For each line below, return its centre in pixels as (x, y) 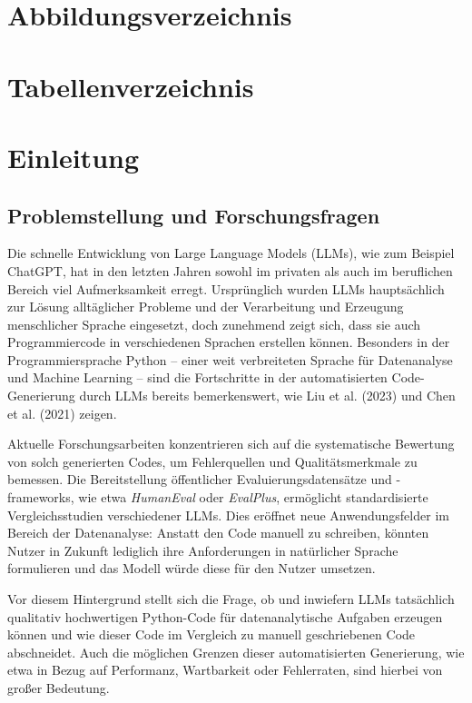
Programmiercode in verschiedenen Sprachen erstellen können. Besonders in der (229, 342)
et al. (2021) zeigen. (62, 413)
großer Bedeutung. (59, 687)
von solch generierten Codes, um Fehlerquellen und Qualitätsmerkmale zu (212, 461)
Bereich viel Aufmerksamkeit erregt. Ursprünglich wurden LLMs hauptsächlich (226, 288)
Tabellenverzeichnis (131, 86)
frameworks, (41, 497)
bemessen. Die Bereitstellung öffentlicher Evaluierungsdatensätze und (200, 479)
